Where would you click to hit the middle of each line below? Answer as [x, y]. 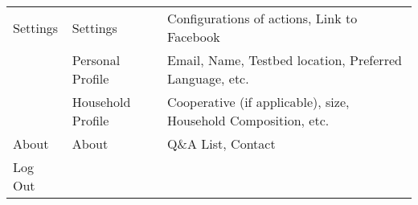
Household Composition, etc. [248, 120]
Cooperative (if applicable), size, [258, 102]
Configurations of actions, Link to [262, 18]
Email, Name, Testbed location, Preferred [285, 60]
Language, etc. [208, 78]
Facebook [194, 37]
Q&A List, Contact [221, 143]
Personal [96, 60]
